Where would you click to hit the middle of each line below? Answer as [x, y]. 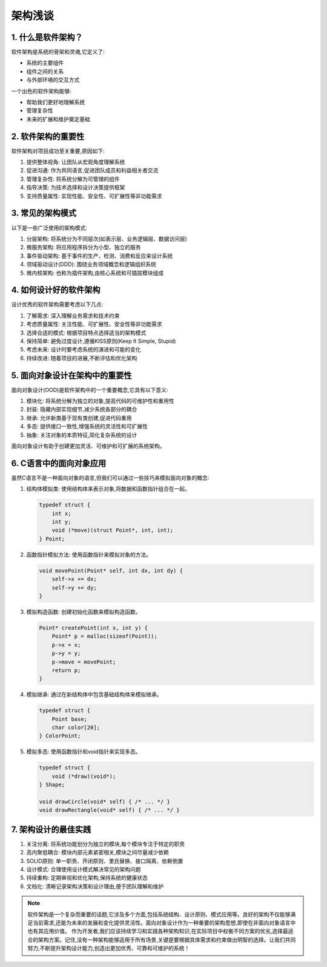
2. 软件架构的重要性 [48, 136]
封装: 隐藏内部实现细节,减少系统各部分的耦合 [82, 410]
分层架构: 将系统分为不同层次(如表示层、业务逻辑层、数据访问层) [107, 239]
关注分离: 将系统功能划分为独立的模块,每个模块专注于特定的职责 [106, 844]
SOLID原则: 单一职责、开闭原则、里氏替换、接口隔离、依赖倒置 [105, 861]
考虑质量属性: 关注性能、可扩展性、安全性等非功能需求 [94, 324]
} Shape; [52, 785]
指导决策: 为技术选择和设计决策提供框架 [76, 187]
